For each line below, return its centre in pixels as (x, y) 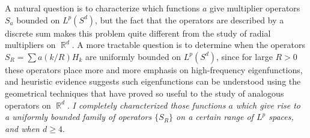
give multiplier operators (255, 8)
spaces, (281, 117)
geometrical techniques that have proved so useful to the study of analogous (144, 93)
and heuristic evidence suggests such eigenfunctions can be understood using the (153, 81)
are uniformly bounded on (133, 56)
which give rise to (268, 105)
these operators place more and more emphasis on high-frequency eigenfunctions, (154, 69)
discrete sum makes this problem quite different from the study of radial (138, 33)
